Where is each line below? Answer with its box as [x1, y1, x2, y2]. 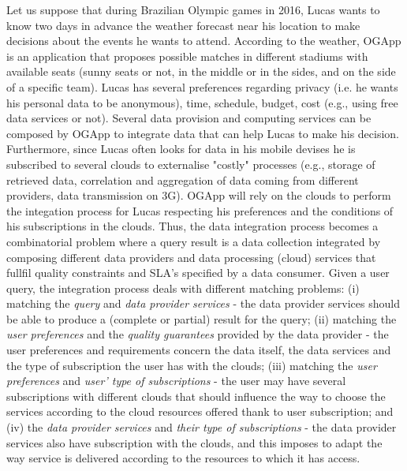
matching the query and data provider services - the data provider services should [6, 295, 400, 312]
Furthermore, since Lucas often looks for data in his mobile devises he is [6, 140, 356, 157]
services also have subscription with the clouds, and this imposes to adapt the [6, 434, 383, 450]
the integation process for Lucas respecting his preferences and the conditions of [6, 202, 394, 219]
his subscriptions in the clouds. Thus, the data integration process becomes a [6, 218, 379, 234]
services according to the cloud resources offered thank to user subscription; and [6, 403, 394, 420]
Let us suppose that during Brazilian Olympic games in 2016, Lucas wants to [6, 2, 380, 17]
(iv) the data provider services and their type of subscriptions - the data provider [6, 419, 397, 435]
